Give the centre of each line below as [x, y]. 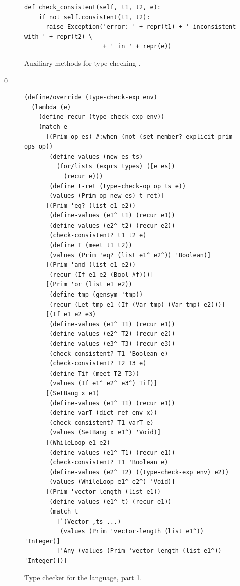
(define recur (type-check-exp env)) [101, 117]
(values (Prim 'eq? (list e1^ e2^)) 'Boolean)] [130, 255]
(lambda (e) [51, 107]
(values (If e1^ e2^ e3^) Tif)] [103, 383]
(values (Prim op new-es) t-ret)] [107, 196]
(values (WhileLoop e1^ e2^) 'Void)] [112, 482]
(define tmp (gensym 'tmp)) [96, 295]
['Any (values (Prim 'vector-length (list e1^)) [139, 551]
